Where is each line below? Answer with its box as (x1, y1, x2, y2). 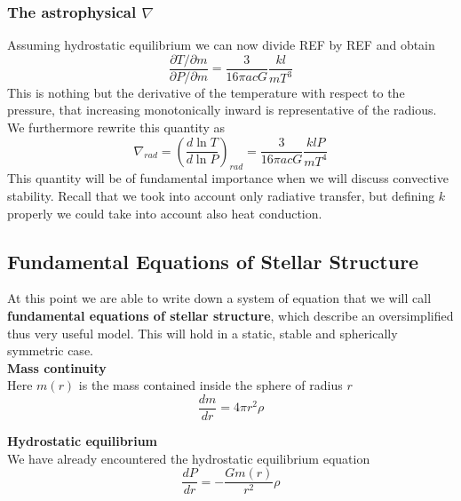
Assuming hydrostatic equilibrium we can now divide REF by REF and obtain (7, 36, 435, 54)
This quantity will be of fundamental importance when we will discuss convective (7, 169, 449, 187)
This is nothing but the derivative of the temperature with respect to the (7, 83, 405, 101)
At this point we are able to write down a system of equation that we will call (7, 289, 432, 307)
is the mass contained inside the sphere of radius (78, 376, 343, 394)
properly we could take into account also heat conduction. (7, 203, 322, 222)
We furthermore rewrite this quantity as (7, 118, 225, 137)
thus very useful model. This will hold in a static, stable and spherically (7, 323, 398, 342)
